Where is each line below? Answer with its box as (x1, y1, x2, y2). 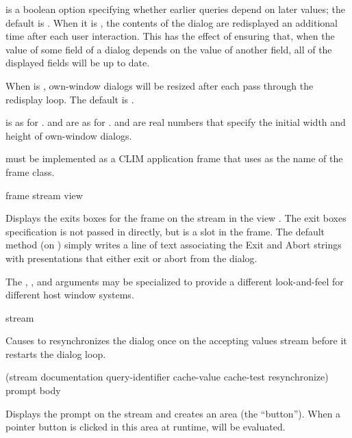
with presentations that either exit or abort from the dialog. (5, 250, 257, 265)
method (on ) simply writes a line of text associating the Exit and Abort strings (5, 237, 342, 252)
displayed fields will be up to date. (5, 55, 150, 70)
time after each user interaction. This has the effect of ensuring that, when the (5, 29, 335, 43)
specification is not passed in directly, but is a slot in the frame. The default (5, 224, 325, 238)
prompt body (5, 383, 61, 398)
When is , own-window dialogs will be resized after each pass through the (5, 78, 314, 92)
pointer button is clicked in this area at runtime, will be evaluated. (5, 420, 286, 434)
